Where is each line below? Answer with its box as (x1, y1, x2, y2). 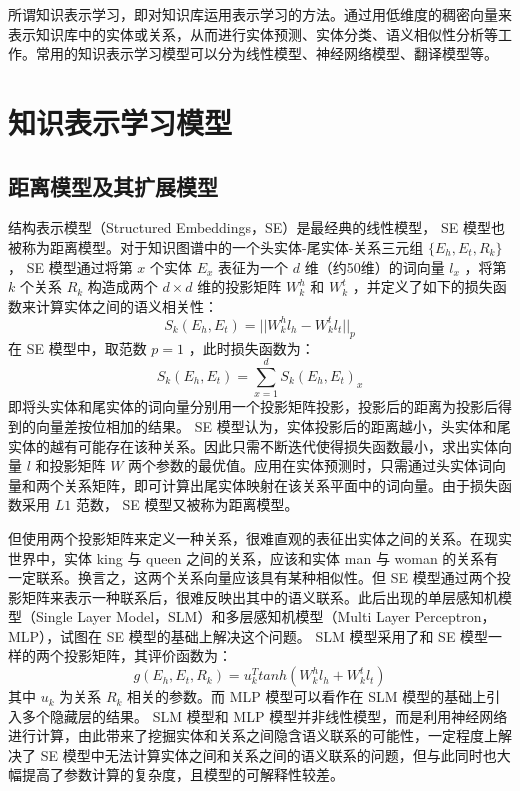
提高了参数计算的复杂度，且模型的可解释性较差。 (21, 764, 344, 785)
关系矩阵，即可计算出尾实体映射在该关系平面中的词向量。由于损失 (63, 474, 498, 495)
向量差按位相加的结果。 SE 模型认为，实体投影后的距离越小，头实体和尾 (35, 415, 511, 436)
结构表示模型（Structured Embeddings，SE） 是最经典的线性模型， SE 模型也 (8, 217, 506, 238)
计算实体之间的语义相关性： (35, 295, 218, 316)
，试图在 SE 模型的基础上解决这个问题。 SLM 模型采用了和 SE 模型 (46, 625, 489, 646)
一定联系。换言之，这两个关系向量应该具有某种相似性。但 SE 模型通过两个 (8, 567, 497, 588)
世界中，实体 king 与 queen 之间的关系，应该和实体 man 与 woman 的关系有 (8, 547, 499, 568)
